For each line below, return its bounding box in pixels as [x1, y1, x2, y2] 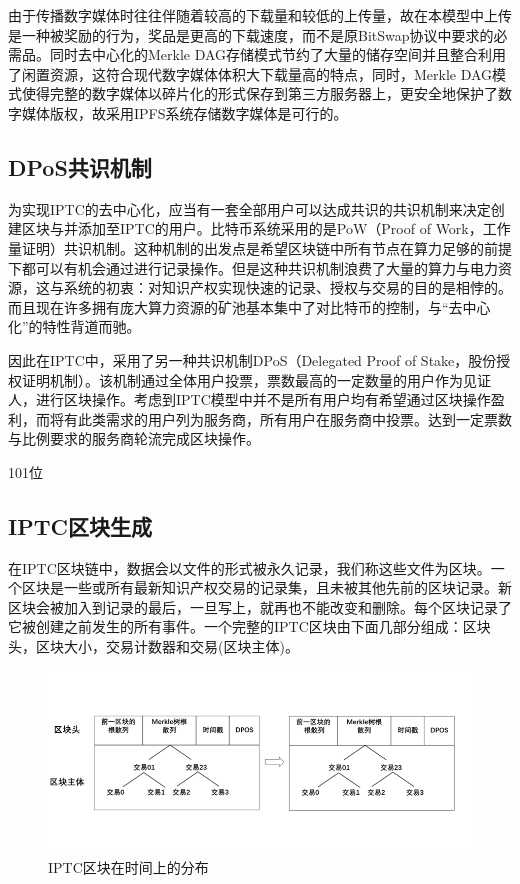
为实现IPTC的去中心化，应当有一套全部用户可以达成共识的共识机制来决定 [8, 198, 491, 219]
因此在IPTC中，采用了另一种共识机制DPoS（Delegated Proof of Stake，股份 [8, 349, 497, 370]
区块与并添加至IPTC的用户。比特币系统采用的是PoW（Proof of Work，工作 [21, 218, 511, 239]
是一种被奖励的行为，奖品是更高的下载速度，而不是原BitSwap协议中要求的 [8, 24, 494, 45]
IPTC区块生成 [8, 510, 152, 541]
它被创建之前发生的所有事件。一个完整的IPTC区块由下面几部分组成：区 [8, 616, 477, 637]
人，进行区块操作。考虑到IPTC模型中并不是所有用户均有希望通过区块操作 [8, 389, 491, 410]
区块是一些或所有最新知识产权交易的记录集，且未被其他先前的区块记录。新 [21, 577, 512, 598]
